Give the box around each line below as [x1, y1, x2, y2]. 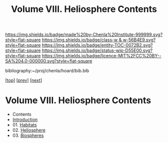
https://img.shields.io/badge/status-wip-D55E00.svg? [41, 47, 153, 53]
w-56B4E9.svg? [122, 37, 156, 43]
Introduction [12, 117, 38, 123]
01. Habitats [12, 122, 37, 128]
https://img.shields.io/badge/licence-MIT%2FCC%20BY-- [41, 53, 161, 59]
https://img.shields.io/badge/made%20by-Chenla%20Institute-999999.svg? [5, 31, 163, 38]
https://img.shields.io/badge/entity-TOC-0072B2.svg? [41, 42, 153, 48]
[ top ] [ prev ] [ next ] [5, 77, 42, 83]
